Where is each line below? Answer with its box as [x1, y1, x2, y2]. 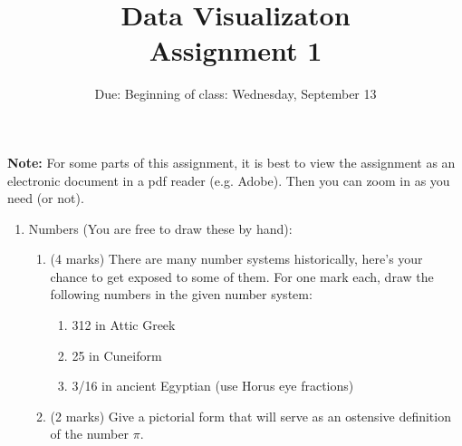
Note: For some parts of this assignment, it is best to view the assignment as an [7, 152, 456, 171]
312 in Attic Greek [72, 315, 176, 334]
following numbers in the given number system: [50, 285, 313, 304]
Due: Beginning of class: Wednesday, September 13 [94, 84, 377, 103]
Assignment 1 [149, 32, 322, 69]
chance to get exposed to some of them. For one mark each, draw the [50, 267, 434, 286]
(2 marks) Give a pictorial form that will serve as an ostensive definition [50, 406, 451, 425]
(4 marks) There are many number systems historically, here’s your [50, 249, 423, 268]
